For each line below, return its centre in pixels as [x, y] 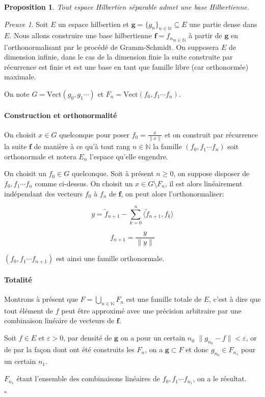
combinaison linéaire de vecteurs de [59, 320]
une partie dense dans [223, 24]
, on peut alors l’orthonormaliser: [173, 193]
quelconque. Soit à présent [113, 173]
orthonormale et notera [40, 156]
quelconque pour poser [94, 134]
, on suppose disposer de [211, 173]
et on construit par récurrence [211, 134]
